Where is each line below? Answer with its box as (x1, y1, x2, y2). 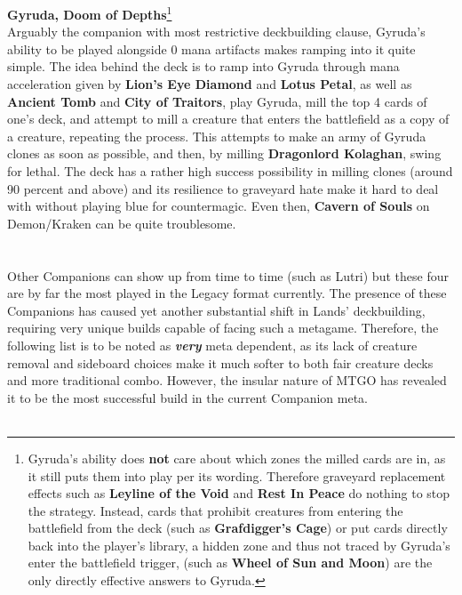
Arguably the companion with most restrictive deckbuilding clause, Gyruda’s (7, 22, 426, 41)
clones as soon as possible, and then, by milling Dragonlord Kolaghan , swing (7, 144, 442, 163)
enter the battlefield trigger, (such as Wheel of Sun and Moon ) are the (28, 553, 433, 572)
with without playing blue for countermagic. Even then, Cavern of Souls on (7, 197, 430, 215)
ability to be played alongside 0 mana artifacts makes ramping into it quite (7, 39, 416, 58)
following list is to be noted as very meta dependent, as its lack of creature (7, 335, 418, 354)
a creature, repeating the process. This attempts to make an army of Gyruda (7, 126, 426, 145)
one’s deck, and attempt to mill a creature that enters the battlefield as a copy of (7, 109, 450, 128)
